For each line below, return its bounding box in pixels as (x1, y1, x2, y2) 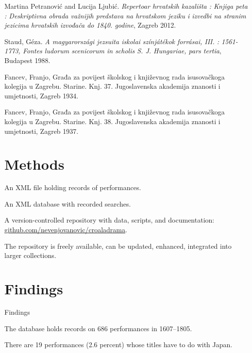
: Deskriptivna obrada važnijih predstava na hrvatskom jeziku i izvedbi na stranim (4, 10, 246, 20)
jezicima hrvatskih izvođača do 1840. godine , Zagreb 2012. (4, 20, 176, 30)
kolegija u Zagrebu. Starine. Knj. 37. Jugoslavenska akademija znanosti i (4, 81, 220, 91)
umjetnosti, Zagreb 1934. (4, 90, 79, 100)
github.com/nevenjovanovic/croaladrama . (4, 225, 127, 235)
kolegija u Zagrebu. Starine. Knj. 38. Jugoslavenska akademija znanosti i (4, 116, 220, 126)
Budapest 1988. (4, 55, 50, 65)
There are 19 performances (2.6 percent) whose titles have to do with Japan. (4, 339, 233, 350)
